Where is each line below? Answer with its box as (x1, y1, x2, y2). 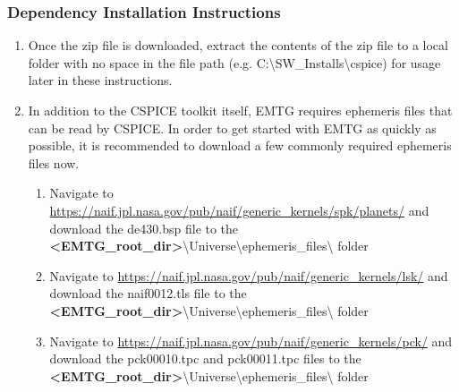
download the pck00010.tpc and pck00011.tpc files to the (49, 349, 361, 368)
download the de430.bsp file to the (49, 218, 239, 237)
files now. (28, 153, 80, 172)
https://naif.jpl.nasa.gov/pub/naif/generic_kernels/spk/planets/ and (49, 200, 429, 219)
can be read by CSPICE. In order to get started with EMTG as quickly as (28, 118, 437, 137)
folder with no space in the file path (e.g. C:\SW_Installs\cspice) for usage (28, 53, 441, 72)
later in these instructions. (28, 71, 173, 89)
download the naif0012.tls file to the (49, 284, 247, 303)
